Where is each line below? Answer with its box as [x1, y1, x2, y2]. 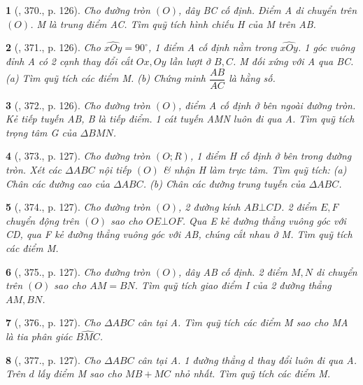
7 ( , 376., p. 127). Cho [6, 315, 101, 330]
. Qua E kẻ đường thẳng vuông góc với [182, 213, 346, 227]
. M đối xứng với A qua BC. [232, 54, 354, 68]
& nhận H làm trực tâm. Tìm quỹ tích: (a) [162, 162, 347, 177]
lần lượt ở [169, 54, 211, 68]
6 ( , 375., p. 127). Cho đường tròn [6, 264, 150, 279]
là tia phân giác [6, 329, 73, 344]
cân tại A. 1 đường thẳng [137, 352, 245, 367]
